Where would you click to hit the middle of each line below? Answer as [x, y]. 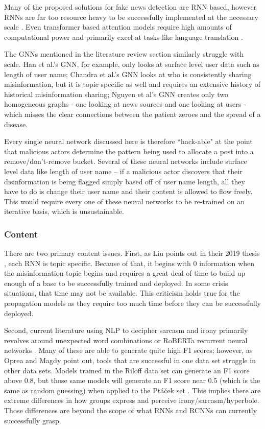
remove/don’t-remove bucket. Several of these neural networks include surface [126, 161]
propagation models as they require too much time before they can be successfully [132, 303]
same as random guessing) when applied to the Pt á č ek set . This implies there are [132, 390]
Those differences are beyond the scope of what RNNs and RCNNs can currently [131, 410]
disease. [16, 124]
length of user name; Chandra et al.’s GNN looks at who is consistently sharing [128, 74]
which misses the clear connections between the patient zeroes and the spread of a [132, 114]
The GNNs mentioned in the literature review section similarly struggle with [124, 54]
